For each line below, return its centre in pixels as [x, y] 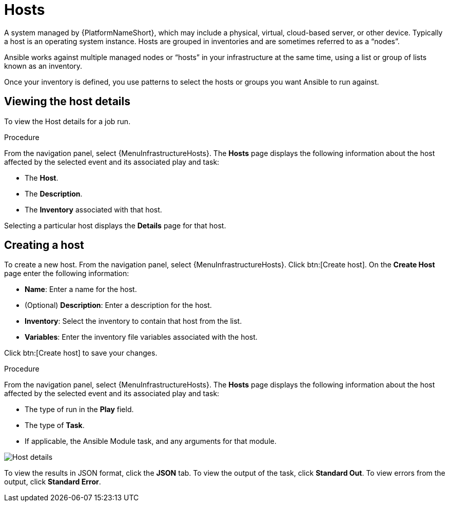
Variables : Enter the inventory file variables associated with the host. [141, 337]
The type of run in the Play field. [79, 410]
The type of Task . [55, 425]
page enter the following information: [67, 274]
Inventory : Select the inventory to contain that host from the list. [133, 321]
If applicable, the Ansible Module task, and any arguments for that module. [151, 441]
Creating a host [44, 245]
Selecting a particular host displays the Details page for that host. [115, 225]
